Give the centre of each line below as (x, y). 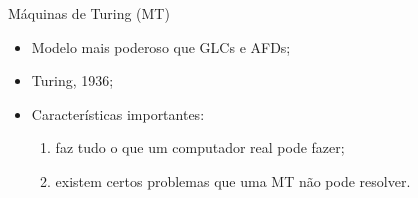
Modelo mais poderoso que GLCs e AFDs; (161, 46)
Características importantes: (118, 113)
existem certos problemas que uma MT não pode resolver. (233, 180)
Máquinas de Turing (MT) (89, 13)
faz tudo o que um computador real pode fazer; (200, 147)
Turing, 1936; (72, 80)
